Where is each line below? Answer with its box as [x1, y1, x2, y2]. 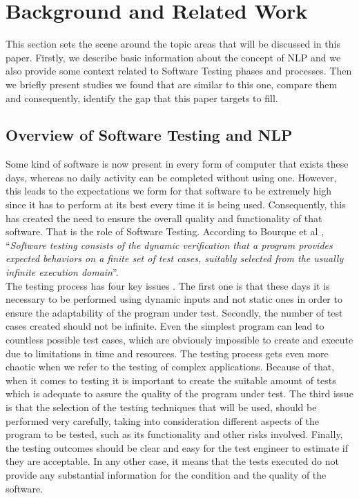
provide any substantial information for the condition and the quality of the [6, 467, 327, 481]
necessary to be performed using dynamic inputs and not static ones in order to [6, 292, 342, 306]
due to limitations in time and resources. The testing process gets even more [6, 346, 329, 360]
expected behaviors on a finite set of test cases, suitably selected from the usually [6, 251, 344, 266]
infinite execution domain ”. [6, 265, 119, 279]
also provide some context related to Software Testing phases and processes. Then [6, 63, 352, 78]
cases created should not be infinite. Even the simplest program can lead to [6, 319, 324, 333]
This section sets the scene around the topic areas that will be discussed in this [6, 37, 340, 51]
